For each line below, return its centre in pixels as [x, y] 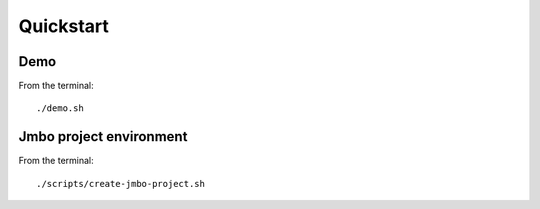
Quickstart [64, 26]
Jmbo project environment [103, 136]
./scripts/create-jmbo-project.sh [120, 183]
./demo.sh [60, 108]
